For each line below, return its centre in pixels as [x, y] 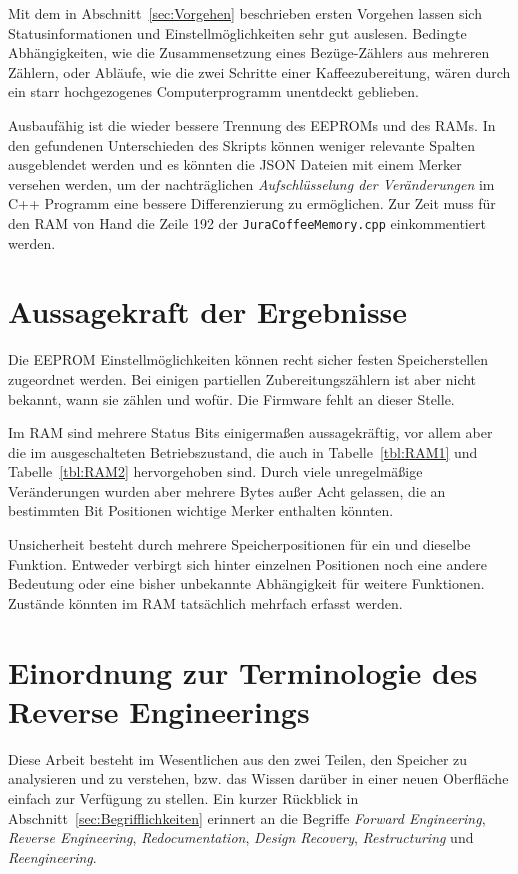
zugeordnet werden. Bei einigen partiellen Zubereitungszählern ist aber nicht [242, 378]
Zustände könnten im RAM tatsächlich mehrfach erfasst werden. [205, 602]
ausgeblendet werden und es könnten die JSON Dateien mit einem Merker [235, 164]
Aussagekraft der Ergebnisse [208, 311]
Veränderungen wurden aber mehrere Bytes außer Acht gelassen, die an [227, 490]
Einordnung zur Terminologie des [243, 671]
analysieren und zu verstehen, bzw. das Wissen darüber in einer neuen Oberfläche [258, 778]
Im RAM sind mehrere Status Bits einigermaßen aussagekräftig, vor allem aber [250, 432]
